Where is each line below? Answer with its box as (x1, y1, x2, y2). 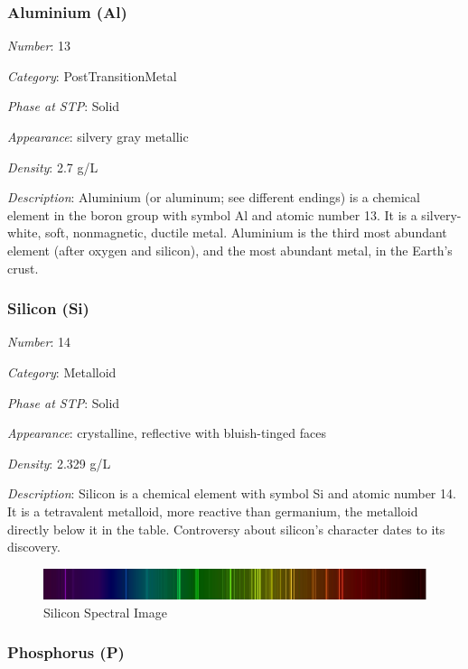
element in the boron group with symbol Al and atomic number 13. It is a (7, 205, 417, 224)
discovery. (7, 537, 61, 556)
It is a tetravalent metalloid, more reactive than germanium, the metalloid (7, 501, 418, 520)
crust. (7, 258, 39, 277)
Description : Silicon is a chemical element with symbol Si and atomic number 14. (7, 484, 456, 503)
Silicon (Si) (7, 297, 89, 320)
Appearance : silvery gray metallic (7, 127, 189, 145)
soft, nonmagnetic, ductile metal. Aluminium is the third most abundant (44, 223, 447, 242)
